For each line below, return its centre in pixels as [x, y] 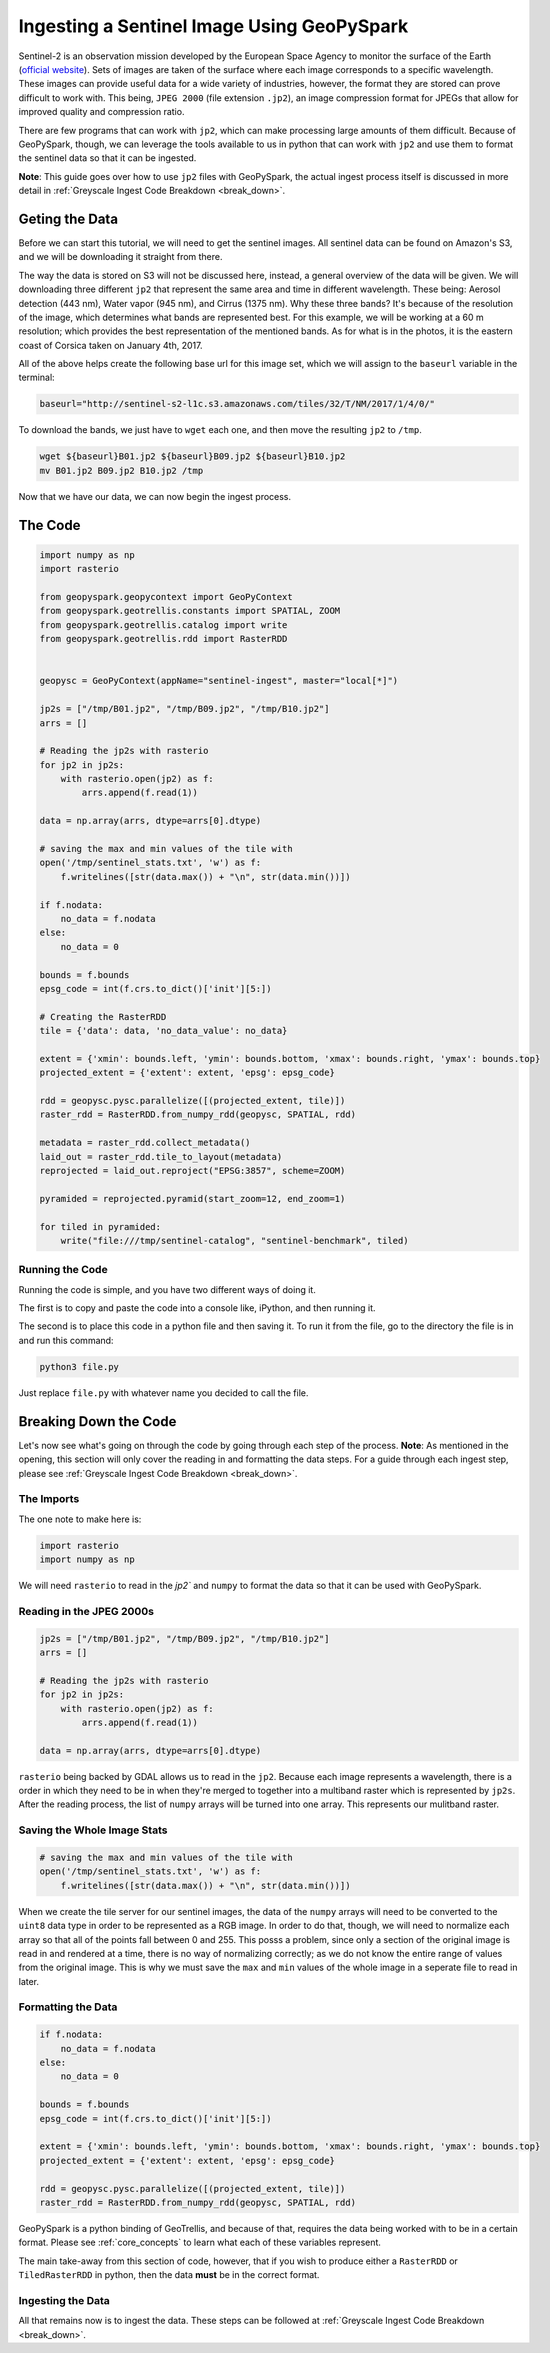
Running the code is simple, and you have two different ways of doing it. [167, 1289]
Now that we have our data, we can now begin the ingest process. [155, 496]
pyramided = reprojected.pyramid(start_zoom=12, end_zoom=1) [192, 1198]
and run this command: [66, 1340]
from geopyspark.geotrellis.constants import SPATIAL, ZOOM [190, 611]
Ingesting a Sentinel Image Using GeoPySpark [213, 26]
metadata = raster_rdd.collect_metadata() [145, 1143]
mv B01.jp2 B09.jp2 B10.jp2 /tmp [121, 470]
